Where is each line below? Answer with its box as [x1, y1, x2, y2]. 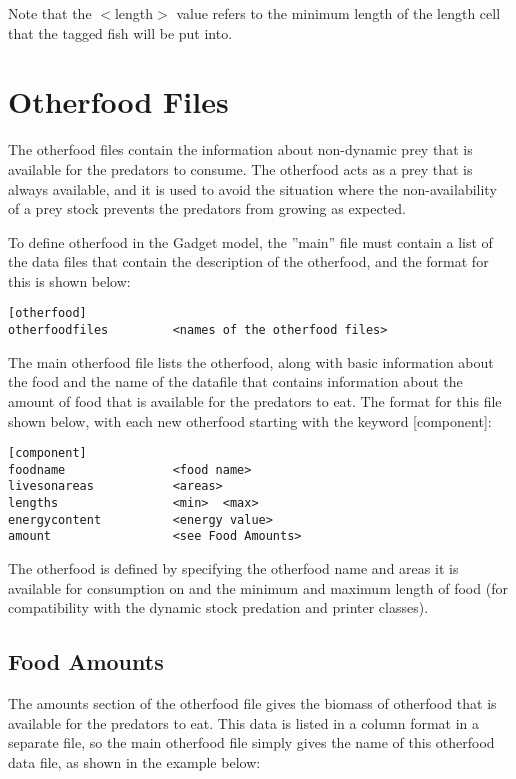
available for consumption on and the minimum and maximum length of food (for [8, 577, 508, 598]
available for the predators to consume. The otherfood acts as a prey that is [8, 158, 473, 179]
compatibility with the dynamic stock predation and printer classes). [8, 597, 429, 618]
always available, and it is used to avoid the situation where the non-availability [8, 178, 497, 199]
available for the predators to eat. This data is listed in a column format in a [8, 712, 480, 733]
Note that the [8, 3, 92, 23]
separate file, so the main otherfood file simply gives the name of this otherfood [8, 732, 495, 753]
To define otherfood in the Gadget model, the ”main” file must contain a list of [8, 231, 493, 252]
